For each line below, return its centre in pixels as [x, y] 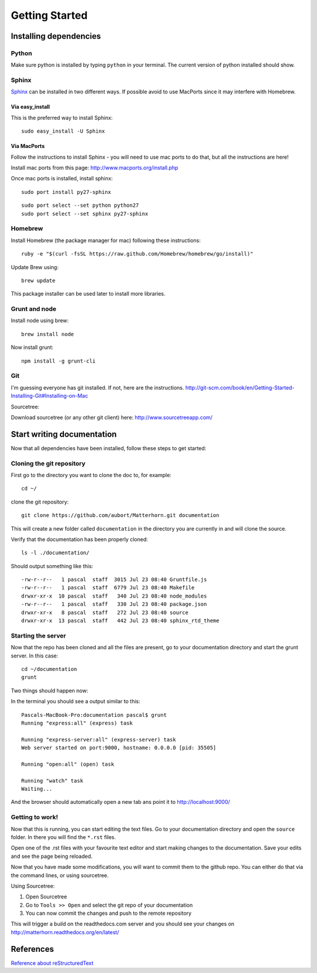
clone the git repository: [40, 502]
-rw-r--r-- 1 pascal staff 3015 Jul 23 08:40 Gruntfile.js [114, 580]
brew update [38, 280]
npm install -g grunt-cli [59, 361]
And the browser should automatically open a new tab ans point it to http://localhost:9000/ [120, 802]
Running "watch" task [52, 781]
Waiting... [37, 789]
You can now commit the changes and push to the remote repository [109, 913]
